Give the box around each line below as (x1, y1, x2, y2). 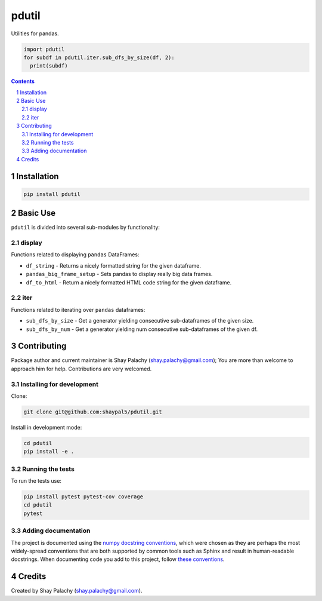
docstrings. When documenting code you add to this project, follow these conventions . (11, 556, 225, 563)
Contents (11, 78, 35, 85)
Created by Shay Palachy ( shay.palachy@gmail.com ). (11, 587, 143, 594)
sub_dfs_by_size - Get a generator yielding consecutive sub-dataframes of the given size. (26, 317, 254, 324)
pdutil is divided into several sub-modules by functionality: (11, 224, 160, 231)
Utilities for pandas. (11, 30, 59, 37)
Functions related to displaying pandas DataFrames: (11, 251, 140, 258)
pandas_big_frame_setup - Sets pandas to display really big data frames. (26, 271, 213, 278)
